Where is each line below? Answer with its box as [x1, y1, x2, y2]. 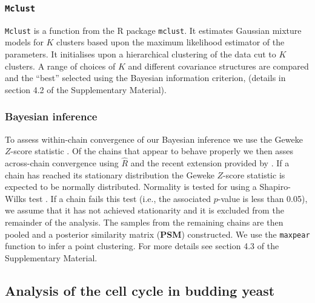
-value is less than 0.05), [217, 192, 308, 204]
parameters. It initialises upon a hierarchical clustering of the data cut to [5, 48, 276, 60]
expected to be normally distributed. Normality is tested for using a [5, 180, 257, 193]
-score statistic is [223, 168, 285, 181]
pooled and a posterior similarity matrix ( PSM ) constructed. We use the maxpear [5, 227, 310, 240]
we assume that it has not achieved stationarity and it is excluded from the [5, 204, 284, 217]
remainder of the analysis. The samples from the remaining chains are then [5, 216, 283, 228]
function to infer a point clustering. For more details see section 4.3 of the [5, 239, 279, 252]
